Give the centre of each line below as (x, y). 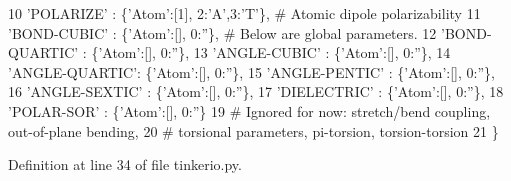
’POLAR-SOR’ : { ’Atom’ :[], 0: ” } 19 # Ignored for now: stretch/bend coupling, (249, 110)
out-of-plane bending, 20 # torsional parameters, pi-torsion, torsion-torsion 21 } (253, 130)
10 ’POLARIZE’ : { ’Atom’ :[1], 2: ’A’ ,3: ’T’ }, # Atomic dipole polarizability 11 (244, 13)
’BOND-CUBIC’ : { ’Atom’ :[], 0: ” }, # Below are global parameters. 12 (222, 32)
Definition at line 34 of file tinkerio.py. (125, 164)
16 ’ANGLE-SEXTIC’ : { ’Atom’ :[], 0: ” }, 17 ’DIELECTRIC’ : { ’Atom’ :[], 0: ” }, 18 (256, 91)
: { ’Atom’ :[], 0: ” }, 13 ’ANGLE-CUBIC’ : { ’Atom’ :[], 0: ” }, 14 (266, 52)
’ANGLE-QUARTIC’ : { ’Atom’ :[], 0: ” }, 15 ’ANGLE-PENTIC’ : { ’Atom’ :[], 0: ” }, (251, 71)
